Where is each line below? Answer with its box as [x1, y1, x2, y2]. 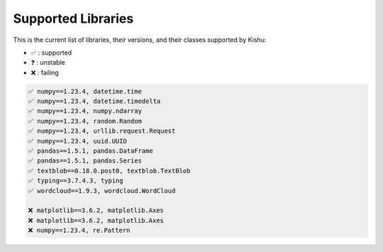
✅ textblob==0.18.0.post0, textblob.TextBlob [28, 167, 191, 175]
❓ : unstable [30, 58, 65, 67]
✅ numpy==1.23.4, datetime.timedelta [28, 97, 161, 106]
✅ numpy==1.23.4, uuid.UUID [28, 137, 128, 145]
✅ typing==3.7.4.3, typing [28, 177, 123, 185]
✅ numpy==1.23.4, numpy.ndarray [28, 107, 142, 115]
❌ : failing [30, 68, 60, 77]
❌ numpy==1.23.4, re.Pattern [28, 226, 131, 234]
